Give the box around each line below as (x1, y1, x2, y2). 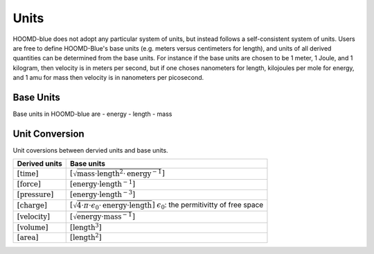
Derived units (17, 159, 62, 169)
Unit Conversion (12, 128, 84, 139)
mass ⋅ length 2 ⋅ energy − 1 (76, 167, 162, 178)
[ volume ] (17, 223, 48, 232)
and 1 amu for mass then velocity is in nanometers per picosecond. (12, 74, 204, 82)
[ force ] (17, 180, 41, 189)
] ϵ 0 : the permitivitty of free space (152, 200, 264, 211)
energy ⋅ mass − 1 (76, 211, 132, 221)
